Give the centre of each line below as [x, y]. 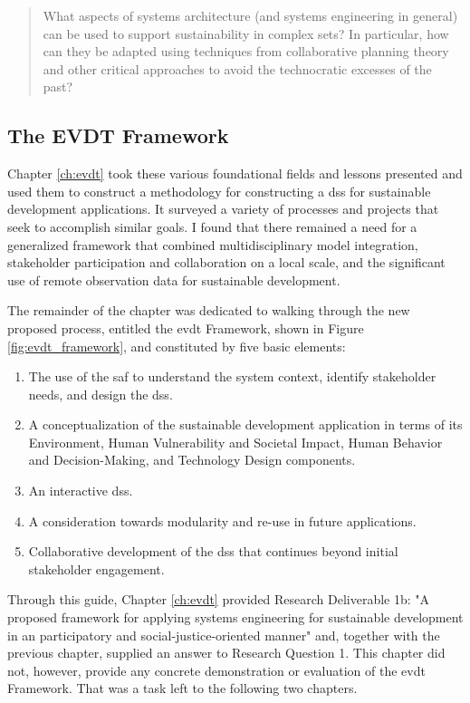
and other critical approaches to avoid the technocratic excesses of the [237, 68]
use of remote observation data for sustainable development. [174, 279]
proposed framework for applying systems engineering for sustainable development [235, 617]
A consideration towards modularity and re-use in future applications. [222, 520]
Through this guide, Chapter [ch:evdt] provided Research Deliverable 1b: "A [219, 599]
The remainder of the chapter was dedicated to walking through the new [209, 310]
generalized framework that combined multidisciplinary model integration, [213, 244]
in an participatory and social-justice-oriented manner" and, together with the [224, 635]
